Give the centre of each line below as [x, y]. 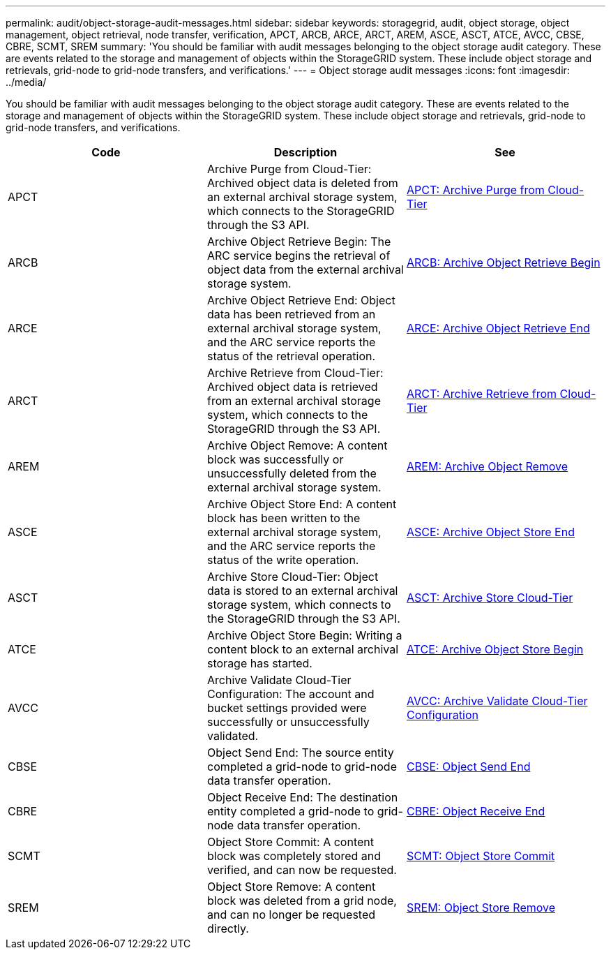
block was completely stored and [294, 856]
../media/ [26, 82]
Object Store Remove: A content [291, 887]
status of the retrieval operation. [291, 356]
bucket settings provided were [287, 708]
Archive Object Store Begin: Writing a [304, 635]
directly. [228, 928]
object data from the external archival [305, 269]
